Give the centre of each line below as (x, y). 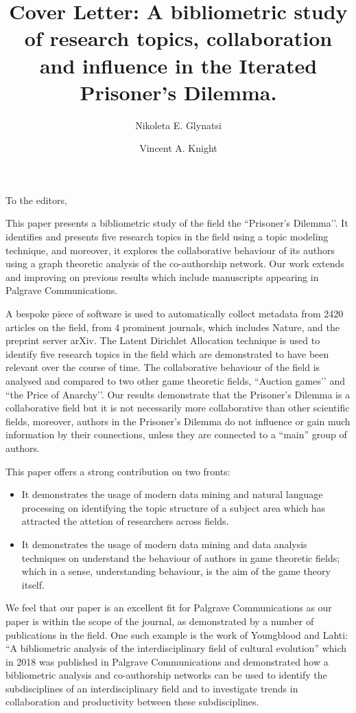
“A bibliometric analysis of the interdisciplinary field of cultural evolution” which (176, 648)
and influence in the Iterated (178, 65)
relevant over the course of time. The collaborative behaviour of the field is (163, 367)
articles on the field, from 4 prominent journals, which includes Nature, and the (173, 327)
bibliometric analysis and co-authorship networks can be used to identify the (166, 675)
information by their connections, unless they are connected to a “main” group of (176, 434)
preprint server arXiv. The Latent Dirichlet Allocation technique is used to (163, 340)
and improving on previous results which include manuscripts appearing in (162, 276)
